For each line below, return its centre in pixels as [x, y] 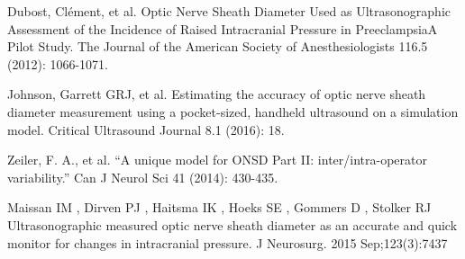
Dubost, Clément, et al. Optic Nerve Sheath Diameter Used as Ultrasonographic [229, 11]
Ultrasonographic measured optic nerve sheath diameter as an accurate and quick [232, 224]
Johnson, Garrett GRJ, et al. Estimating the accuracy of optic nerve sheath [217, 94]
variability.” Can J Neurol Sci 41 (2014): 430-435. [143, 177]
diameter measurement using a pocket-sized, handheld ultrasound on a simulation [233, 111]
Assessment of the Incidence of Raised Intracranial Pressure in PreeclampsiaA [223, 28]
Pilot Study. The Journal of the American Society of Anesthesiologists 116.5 [218, 46]
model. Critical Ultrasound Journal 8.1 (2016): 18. [146, 129]
